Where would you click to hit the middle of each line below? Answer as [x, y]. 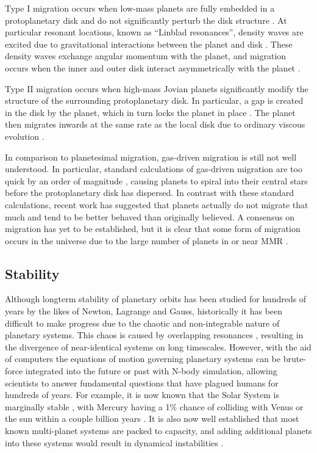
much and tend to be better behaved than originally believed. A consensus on [150, 216]
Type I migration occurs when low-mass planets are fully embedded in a [140, 8]
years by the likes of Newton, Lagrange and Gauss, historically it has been [144, 311]
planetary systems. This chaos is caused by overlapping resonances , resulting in [154, 335]
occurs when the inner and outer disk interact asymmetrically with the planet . [153, 67]
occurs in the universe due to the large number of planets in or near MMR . [147, 240]
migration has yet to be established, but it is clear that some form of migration [153, 229]
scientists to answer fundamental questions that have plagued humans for [142, 382]
